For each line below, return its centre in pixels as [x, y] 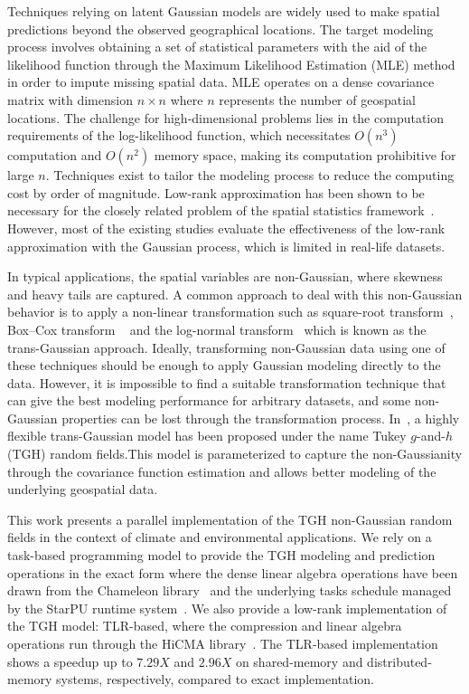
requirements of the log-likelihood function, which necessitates [179, 135]
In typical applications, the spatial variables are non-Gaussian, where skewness [225, 276]
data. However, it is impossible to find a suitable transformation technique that [227, 382]
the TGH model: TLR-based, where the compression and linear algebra [205, 626]
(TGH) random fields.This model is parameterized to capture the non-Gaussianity [235, 454]
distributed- [399, 661]
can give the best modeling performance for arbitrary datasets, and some [209, 400]
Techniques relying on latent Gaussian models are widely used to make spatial [224, 11]
